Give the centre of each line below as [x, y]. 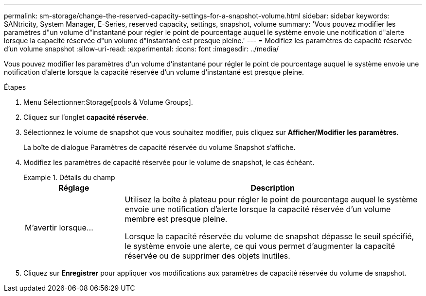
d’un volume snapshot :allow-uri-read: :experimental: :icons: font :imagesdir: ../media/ [142, 49]
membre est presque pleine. [176, 219]
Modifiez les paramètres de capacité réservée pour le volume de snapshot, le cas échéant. [169, 162]
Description [273, 188]
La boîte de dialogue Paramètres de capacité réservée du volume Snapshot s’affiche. [160, 147]
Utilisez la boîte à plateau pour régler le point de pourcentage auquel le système [271, 199]
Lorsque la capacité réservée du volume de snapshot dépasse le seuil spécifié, [269, 236]
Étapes [15, 87]
